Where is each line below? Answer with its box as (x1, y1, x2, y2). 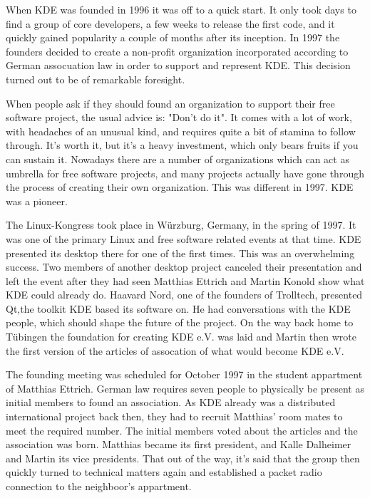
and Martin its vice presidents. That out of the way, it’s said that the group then (6, 450, 360, 465)
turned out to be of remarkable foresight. (6, 71, 185, 86)
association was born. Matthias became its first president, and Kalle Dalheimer (6, 437, 351, 452)
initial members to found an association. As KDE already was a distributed (6, 395, 336, 410)
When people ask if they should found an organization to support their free (6, 95, 335, 110)
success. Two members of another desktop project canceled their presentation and (6, 259, 362, 274)
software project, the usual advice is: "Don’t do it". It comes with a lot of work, (6, 110, 352, 125)
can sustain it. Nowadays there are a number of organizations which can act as (6, 151, 349, 166)
